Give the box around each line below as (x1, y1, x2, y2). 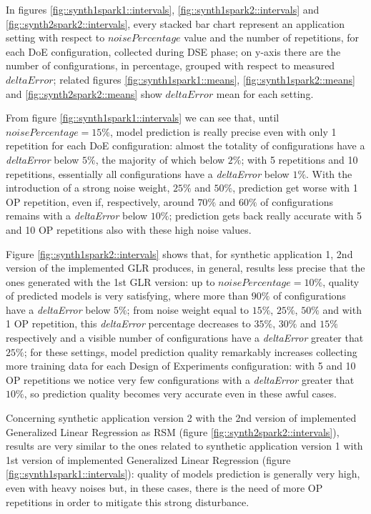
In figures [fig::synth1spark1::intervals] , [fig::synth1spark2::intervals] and (6, 2, 320, 16)
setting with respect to (6, 30, 105, 45)
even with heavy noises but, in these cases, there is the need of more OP (6, 480, 323, 495)
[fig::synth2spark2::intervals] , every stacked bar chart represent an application (6, 16, 345, 31)
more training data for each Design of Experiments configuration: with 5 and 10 (6, 358, 356, 373)
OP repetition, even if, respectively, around (6, 194, 194, 209)
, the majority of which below (95, 152, 225, 167)
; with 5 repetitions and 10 (241, 152, 358, 167)
